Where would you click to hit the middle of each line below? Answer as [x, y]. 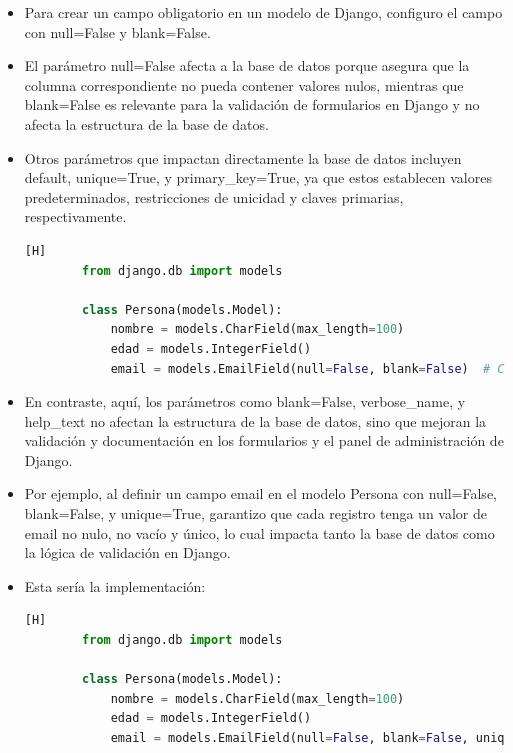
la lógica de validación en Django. [127, 552]
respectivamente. [75, 216]
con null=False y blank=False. [117, 31]
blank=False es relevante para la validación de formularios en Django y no [252, 104]
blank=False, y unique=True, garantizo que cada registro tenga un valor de [255, 513]
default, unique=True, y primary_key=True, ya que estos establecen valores [258, 177]
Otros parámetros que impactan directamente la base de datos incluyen [243, 157]
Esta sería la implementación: [115, 585]
